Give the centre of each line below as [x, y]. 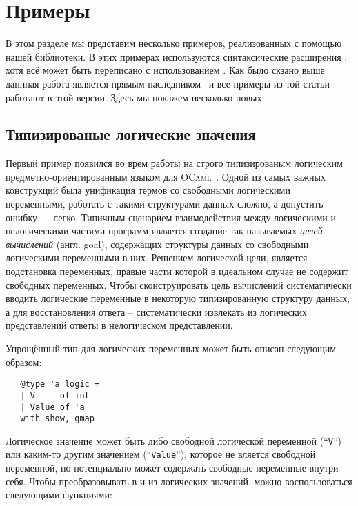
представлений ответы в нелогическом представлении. [119, 325]
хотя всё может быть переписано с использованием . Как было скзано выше [165, 70]
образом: [24, 362]
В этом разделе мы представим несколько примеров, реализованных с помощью [174, 43]
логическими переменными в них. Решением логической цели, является [157, 257]
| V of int [55, 395]
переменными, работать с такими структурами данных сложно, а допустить [165, 204]
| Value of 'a [52, 407]
